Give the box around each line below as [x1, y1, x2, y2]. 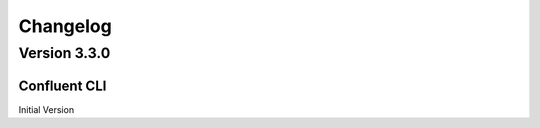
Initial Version [18, 103, 75, 115]
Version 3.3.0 [18, 44, 111, 62]
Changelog [18, 15, 112, 37]
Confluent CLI [18, 77, 107, 94]
